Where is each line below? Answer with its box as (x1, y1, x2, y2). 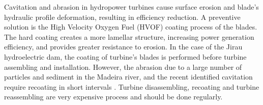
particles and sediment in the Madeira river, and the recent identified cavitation (4, 71, 253, 82)
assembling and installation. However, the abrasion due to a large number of (4, 61, 242, 72)
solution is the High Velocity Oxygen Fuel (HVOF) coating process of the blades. (4, 21, 257, 32)
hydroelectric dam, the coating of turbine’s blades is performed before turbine (4, 51, 247, 62)
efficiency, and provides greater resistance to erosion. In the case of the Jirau (4, 41, 243, 52)
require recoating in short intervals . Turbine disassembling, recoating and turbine (4, 81, 259, 92)
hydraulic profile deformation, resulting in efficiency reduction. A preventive (4, 11, 241, 22)
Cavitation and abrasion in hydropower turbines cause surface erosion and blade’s (4, 2, 259, 12)
